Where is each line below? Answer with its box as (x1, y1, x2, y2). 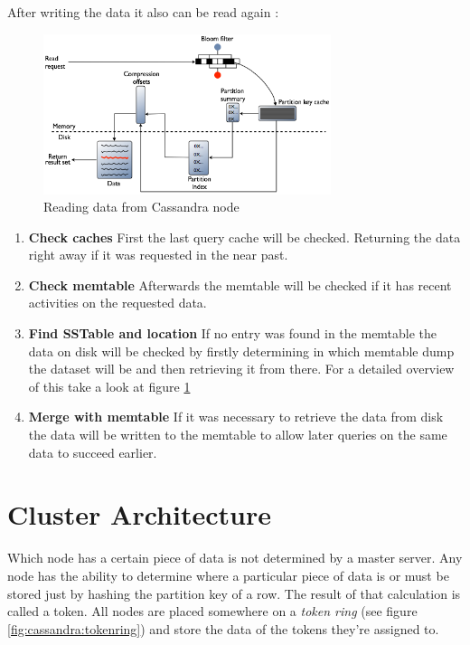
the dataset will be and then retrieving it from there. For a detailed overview (28, 359, 455, 378)
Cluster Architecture (7, 496, 271, 533)
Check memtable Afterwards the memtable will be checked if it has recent (28, 275, 452, 294)
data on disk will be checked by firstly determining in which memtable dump (28, 341, 455, 360)
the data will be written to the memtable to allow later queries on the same (28, 425, 447, 444)
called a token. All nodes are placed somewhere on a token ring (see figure (7, 602, 418, 621)
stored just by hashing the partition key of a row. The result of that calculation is (7, 583, 461, 602)
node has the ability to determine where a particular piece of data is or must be (7, 565, 449, 584)
